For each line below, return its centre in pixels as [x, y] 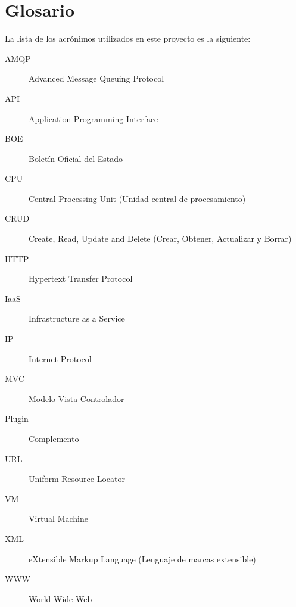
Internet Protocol [60, 358]
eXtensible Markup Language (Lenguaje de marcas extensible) [142, 558]
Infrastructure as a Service [77, 318]
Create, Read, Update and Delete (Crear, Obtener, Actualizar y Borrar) [160, 239]
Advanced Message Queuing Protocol [96, 78]
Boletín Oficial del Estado [76, 158]
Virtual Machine [59, 519]
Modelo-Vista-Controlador [77, 398]
